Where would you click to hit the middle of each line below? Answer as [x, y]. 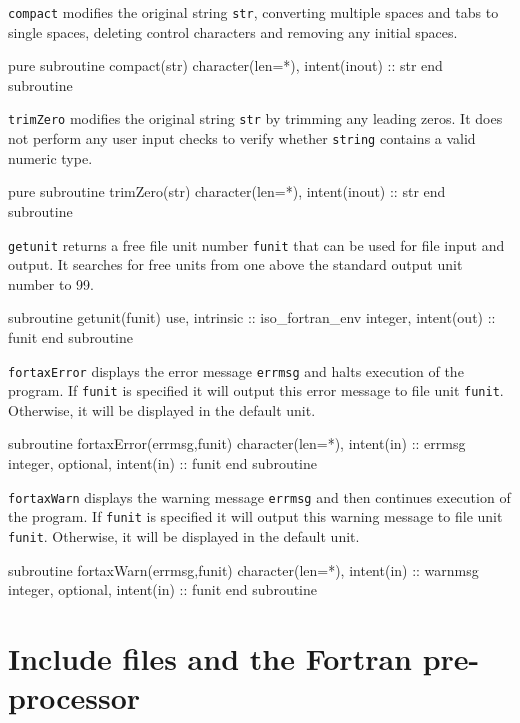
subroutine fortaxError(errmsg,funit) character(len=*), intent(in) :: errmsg [237, 443]
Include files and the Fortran [210, 658]
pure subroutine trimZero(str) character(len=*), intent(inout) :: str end [227, 191]
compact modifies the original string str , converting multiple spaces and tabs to [253, 12]
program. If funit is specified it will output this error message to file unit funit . [256, 390]
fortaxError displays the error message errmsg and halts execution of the [236, 370]
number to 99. [51, 283]
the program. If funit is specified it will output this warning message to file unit [255, 516]
